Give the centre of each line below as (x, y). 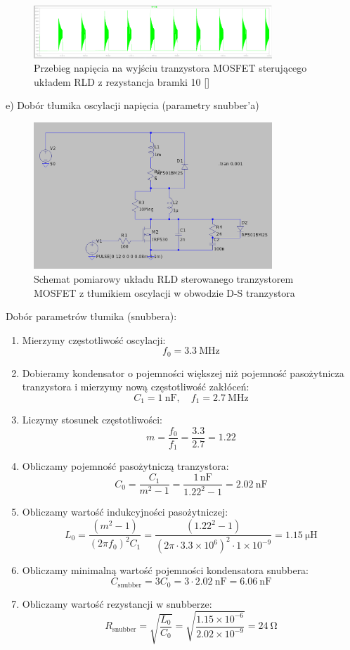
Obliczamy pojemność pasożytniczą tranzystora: (125, 466)
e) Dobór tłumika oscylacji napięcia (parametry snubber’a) (132, 105)
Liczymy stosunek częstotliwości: (92, 420)
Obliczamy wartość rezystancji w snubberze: (117, 603)
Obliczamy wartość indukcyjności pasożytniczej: (125, 512)
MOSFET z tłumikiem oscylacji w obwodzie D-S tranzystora (164, 292)
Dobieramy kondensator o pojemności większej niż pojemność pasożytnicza (183, 372)
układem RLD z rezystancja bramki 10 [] (122, 81)
